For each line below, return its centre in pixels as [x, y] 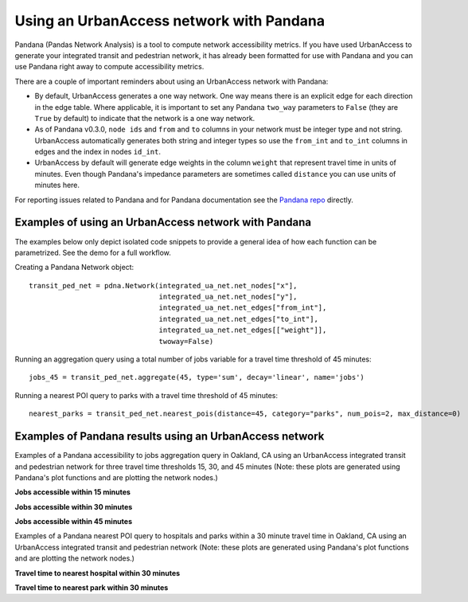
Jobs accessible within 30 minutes [74, 506]
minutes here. [57, 185]
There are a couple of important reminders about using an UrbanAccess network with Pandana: [172, 81]
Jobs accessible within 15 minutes [73, 492]
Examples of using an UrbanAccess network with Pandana [163, 223]
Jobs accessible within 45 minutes [74, 522]
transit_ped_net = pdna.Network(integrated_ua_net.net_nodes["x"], [163, 285]
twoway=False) [186, 341]
